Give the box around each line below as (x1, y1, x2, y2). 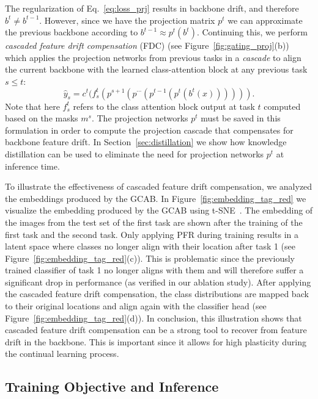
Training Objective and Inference (5, 377, 219, 396)
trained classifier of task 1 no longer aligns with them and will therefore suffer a (5, 264, 304, 276)
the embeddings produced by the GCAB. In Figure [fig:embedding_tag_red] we (5, 192, 306, 204)
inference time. (5, 159, 60, 172)
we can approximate (227, 13, 303, 26)
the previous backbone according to (5, 26, 138, 38)
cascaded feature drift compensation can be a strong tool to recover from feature (5, 323, 307, 336)
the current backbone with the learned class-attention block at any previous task (5, 63, 308, 76)
